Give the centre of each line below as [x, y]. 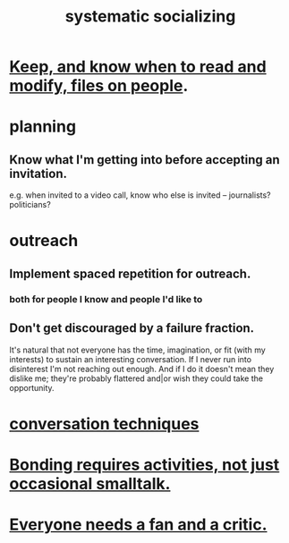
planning [43, 127]
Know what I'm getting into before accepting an [144, 160]
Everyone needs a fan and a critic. [138, 525]
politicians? [30, 205]
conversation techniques [104, 424]
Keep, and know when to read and [138, 67]
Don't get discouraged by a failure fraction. [132, 328]
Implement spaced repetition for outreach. [130, 273]
